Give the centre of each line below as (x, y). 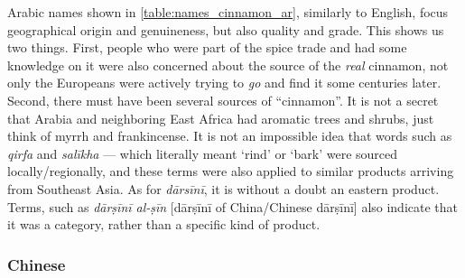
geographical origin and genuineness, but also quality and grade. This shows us (226, 29)
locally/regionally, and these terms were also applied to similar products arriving (231, 171)
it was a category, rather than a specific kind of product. (164, 224)
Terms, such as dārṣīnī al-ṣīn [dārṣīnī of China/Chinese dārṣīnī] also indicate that (233, 206)
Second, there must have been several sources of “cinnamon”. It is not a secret (223, 100)
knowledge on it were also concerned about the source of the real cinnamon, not (228, 65)
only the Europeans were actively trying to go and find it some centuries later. (224, 83)
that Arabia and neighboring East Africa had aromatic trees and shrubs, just (221, 118)
